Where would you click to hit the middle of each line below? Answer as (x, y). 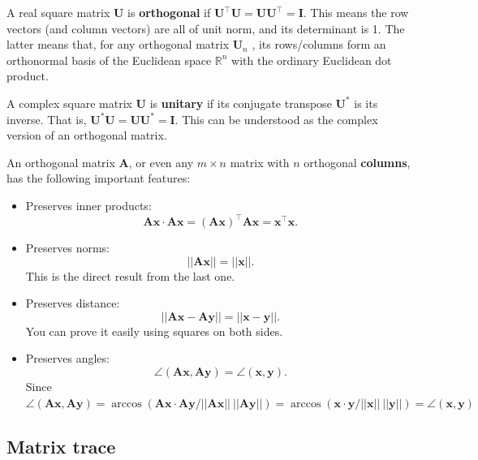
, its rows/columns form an (319, 44)
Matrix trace (61, 446)
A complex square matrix (69, 103)
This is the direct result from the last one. (130, 275)
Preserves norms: (67, 248)
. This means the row (356, 12)
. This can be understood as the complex (276, 119)
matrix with (260, 162)
